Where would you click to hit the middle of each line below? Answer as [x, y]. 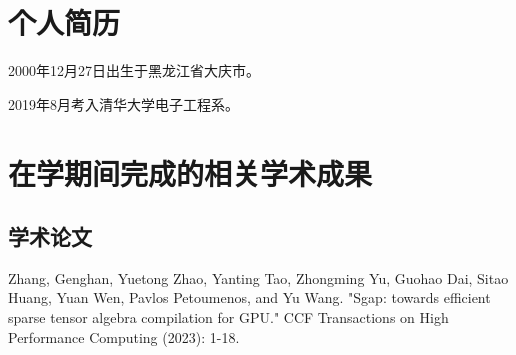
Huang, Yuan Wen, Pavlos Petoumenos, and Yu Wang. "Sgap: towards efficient [249, 297]
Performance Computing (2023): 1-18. [124, 336]
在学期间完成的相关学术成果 [190, 172]
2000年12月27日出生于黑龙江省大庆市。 [134, 70]
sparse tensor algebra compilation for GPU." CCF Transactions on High [228, 317]
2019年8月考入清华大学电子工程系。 [123, 103]
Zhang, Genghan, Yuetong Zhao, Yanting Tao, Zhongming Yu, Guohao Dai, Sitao [258, 277]
